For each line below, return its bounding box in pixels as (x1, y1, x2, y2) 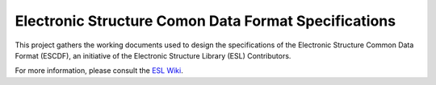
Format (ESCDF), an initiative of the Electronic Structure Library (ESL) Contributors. (15, 51, 291, 60)
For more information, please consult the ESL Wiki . (15, 66, 183, 75)
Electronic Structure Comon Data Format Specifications (15, 12, 396, 30)
